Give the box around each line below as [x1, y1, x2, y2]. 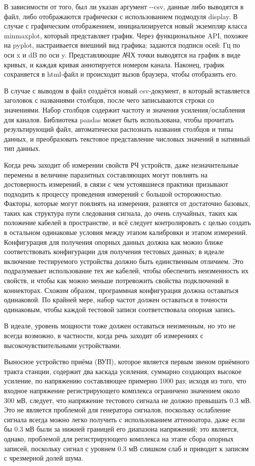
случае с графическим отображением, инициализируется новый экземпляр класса [4, 21, 247, 31]
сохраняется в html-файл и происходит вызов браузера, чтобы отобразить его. [4, 69, 238, 79]
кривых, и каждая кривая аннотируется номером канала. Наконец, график [4, 59, 225, 69]
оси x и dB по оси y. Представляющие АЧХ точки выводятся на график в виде [4, 49, 241, 59]
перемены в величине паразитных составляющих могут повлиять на [4, 169, 208, 179]
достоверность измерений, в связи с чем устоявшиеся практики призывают [4, 179, 228, 189]
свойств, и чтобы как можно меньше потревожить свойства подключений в [4, 275, 229, 286]
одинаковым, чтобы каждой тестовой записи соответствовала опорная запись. [4, 304, 236, 314]
